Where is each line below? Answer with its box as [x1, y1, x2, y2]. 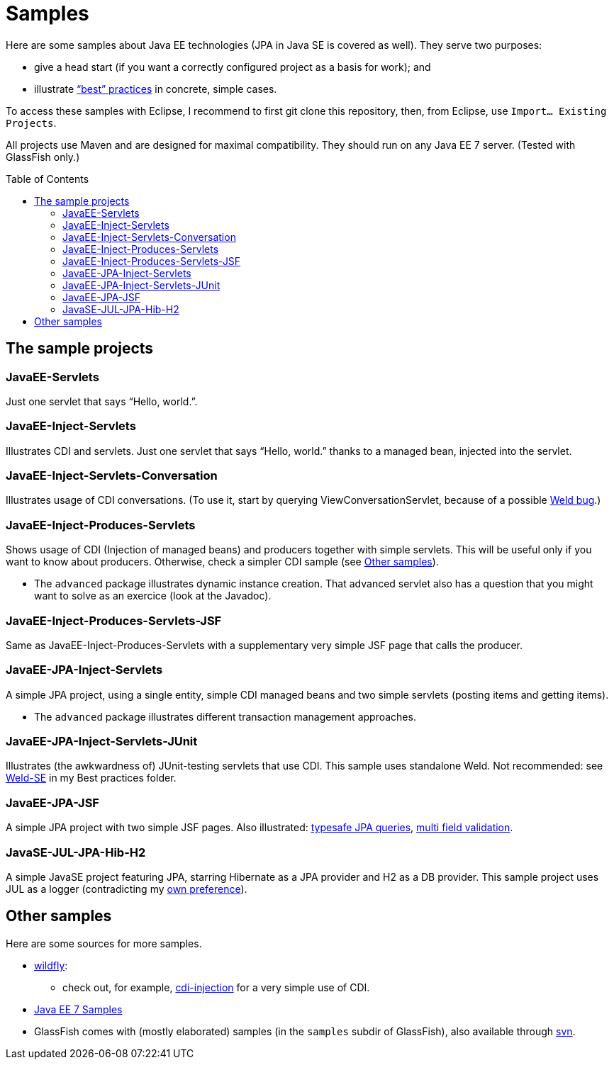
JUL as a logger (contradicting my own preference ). [6, 882, 247, 895]
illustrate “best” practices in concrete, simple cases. [34, 82, 277, 95]
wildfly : [34, 959, 68, 971]
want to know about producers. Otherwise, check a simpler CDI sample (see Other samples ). [6, 556, 439, 568]
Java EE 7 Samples [34, 1003, 123, 1015]
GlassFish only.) [6, 150, 80, 163]
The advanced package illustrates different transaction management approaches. [34, 710, 416, 723]
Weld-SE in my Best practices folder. [6, 772, 177, 784]
